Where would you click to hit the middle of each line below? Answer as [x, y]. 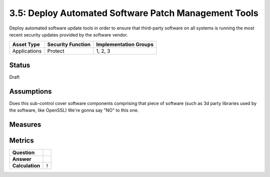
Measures [25, 124]
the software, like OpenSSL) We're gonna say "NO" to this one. [74, 110]
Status [20, 65]
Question [23, 152]
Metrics [22, 140]
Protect [56, 51]
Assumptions [30, 91]
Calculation [26, 166]
